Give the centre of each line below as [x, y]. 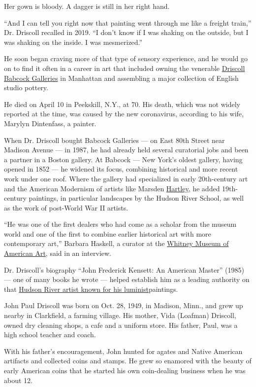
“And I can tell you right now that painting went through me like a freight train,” [128, 22]
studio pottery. [26, 88]
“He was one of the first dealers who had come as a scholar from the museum [120, 224]
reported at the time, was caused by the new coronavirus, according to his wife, [124, 114]
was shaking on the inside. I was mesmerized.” [73, 42]
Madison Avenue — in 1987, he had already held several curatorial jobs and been [126, 150]
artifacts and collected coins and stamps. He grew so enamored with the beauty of [128, 361]
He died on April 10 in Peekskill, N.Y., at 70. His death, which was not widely [122, 104]
